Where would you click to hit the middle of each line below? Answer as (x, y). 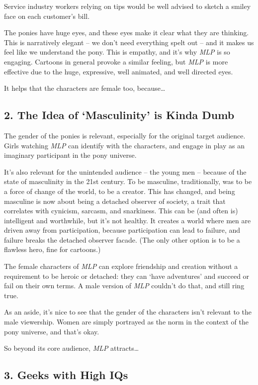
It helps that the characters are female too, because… (85, 88)
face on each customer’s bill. (47, 16)
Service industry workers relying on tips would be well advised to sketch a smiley (128, 6)
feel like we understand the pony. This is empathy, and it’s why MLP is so (117, 52)
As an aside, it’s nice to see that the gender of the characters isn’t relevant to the (128, 312)
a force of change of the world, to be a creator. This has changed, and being (120, 191)
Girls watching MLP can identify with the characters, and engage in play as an (124, 145)
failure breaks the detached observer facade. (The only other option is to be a (122, 239)
